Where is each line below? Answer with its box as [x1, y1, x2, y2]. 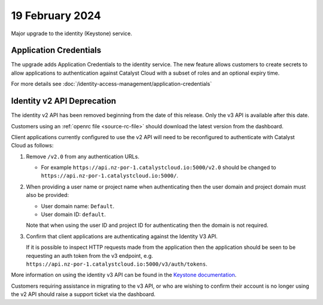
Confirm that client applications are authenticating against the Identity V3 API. [26, 233, 218, 240]
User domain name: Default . [41, 202, 115, 210]
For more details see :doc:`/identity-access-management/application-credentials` [11, 81, 212, 88]
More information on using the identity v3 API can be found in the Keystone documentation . [11, 272, 237, 279]
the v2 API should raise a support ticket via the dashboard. [11, 291, 156, 298]
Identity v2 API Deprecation [11, 96, 117, 106]
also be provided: [26, 192, 69, 199]
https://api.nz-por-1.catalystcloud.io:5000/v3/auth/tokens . [26, 260, 208, 267]
